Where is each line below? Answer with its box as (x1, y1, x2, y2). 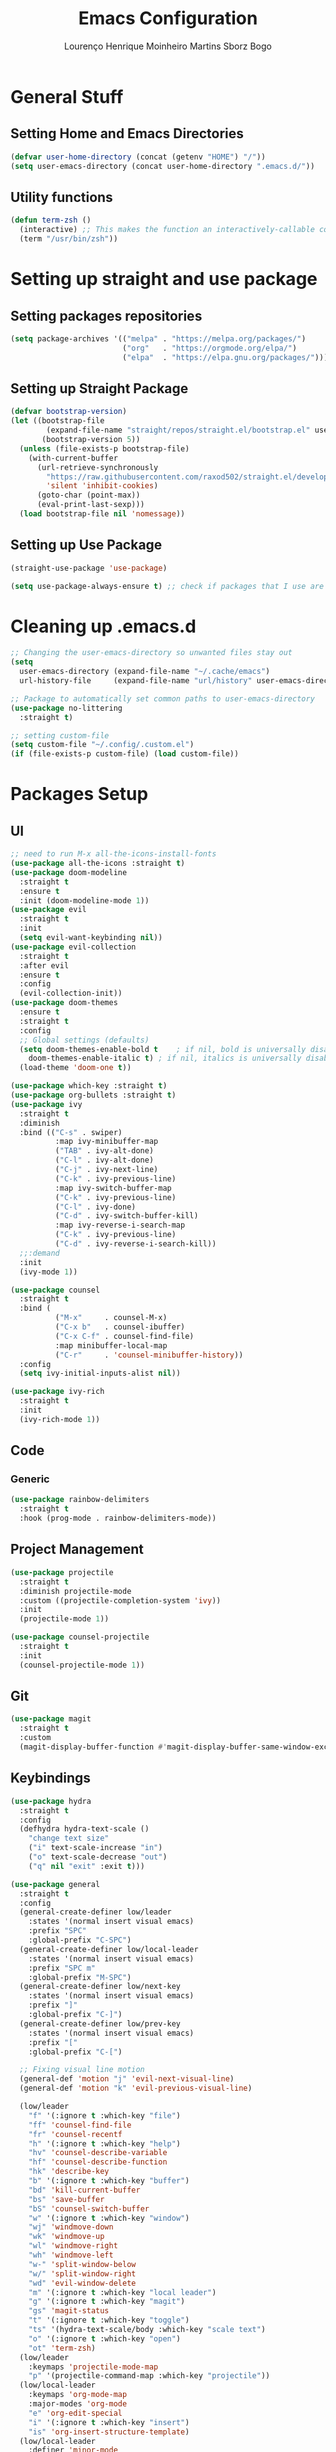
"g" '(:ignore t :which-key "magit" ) (28, 2297, 186, 2307)
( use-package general (10, 1879, 101, 1889)
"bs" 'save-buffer (28, 2194, 105, 2204)
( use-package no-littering (10, 703, 123, 713)
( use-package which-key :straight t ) (10, 1081, 168, 1091)
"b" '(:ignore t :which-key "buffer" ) (28, 2176, 190, 2186)
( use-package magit (10, 1714, 92, 1724)
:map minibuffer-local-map (54, 1340, 168, 1351)
